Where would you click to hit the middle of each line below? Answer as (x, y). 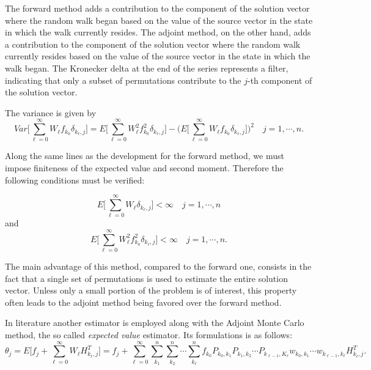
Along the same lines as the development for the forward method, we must (145, 156)
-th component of (280, 80)
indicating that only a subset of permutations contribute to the (123, 80)
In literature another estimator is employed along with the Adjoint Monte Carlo (155, 323)
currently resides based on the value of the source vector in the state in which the (158, 56)
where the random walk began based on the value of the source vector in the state (159, 20)
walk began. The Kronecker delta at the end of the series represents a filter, (147, 68)
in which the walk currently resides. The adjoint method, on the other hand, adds (158, 32)
